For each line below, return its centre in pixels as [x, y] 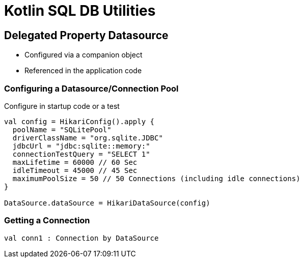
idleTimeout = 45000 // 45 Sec [75, 170]
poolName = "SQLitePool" [62, 129]
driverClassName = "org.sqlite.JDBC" [88, 138]
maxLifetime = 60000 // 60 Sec [75, 162]
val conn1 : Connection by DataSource [81, 238]
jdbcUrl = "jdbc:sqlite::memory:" [81, 146]
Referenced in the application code [83, 71]
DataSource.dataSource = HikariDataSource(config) [107, 203]
